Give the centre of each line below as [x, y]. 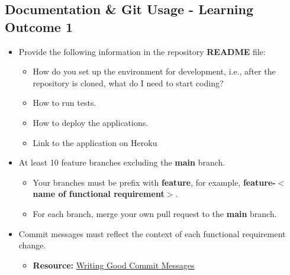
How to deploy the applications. [91, 122]
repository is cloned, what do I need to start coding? [128, 82]
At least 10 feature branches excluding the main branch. [122, 162]
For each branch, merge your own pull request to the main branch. [155, 213]
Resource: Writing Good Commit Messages [114, 265]
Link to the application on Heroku [95, 142]
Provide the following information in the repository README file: [142, 51]
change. [32, 245]
